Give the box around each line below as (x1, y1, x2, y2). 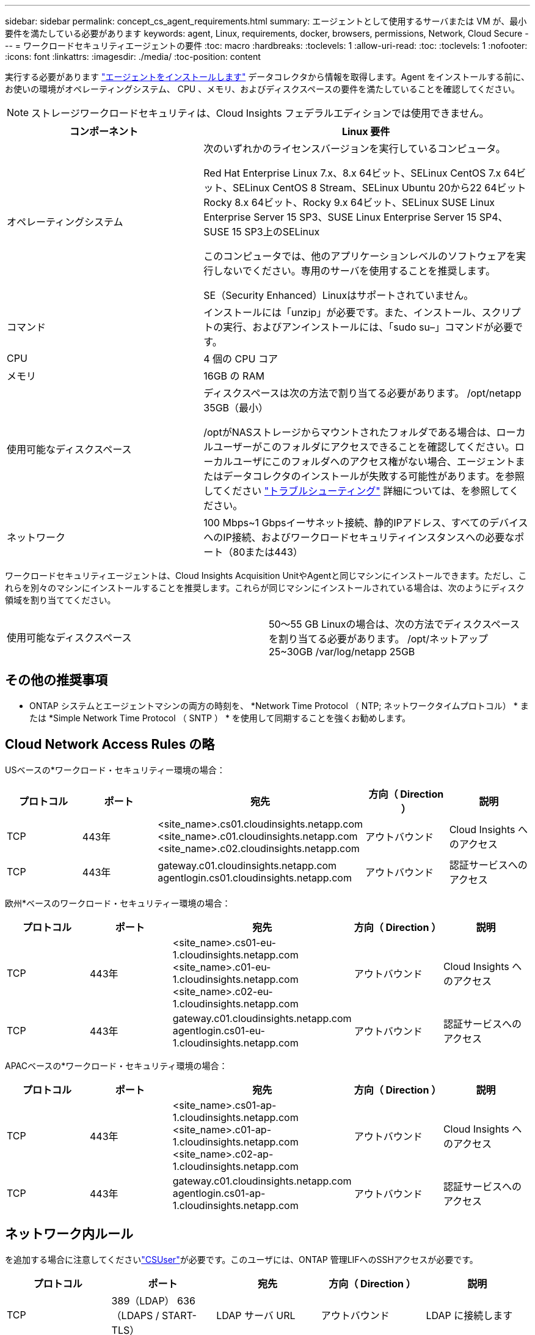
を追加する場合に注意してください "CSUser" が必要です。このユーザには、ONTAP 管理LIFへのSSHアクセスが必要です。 (5, 1254, 478, 1265)
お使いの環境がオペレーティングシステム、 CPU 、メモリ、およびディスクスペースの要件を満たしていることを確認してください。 (5, 84, 520, 94)
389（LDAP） (111, 1294, 175, 1307)
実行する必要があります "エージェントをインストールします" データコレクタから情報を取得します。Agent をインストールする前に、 (5, 72, 530, 82)
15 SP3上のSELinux (231, 226, 320, 238)
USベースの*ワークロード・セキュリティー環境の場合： (5, 764, 225, 775)
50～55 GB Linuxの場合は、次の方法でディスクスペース (269, 618, 520, 630)
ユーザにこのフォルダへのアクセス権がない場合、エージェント (233, 455, 515, 468)
